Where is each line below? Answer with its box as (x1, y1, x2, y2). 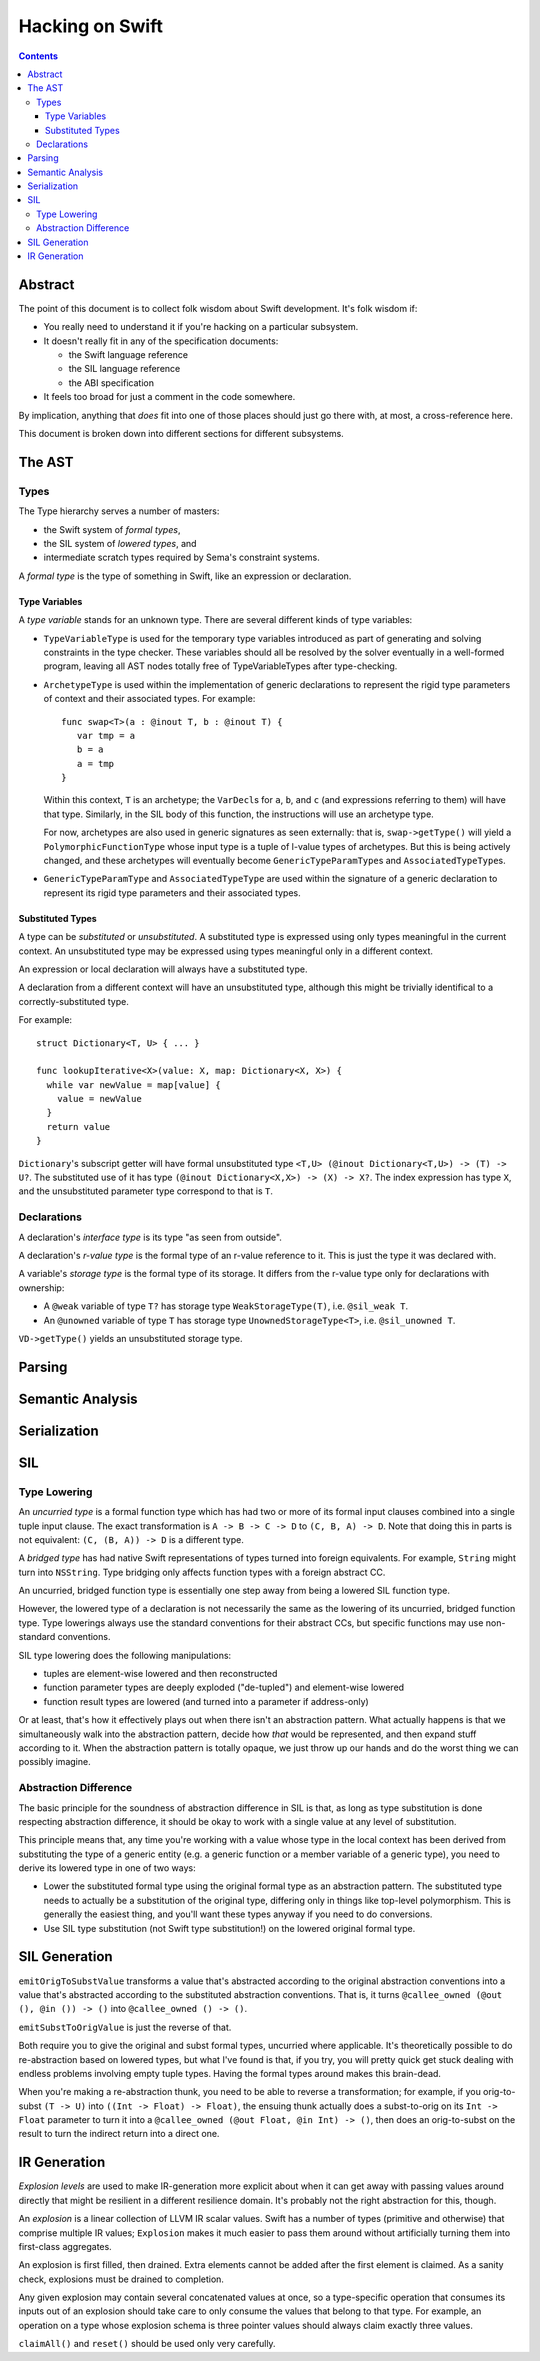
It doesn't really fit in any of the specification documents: (43, 335, 279, 347)
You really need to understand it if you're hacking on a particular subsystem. (43, 321, 359, 333)
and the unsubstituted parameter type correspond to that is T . (18, 1185, 274, 1197)
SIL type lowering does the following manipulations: (18, 1649, 232, 1661)
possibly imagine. (18, 1756, 91, 1768)
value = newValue (56, 1093, 142, 1105)
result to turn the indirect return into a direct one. (18, 2128, 220, 2140)
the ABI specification (68, 376, 155, 389)
